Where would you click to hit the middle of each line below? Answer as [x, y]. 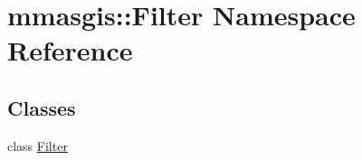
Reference [70, 50]
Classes [42, 107]
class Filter [38, 145]
